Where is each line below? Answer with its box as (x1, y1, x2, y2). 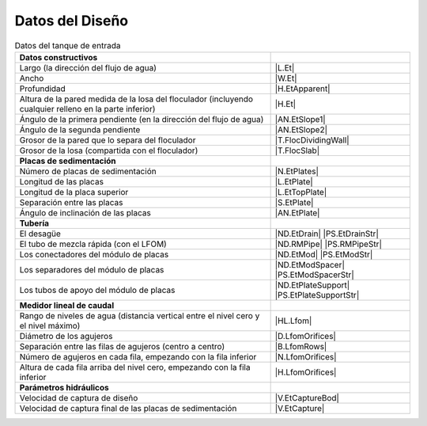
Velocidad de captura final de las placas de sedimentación (19, 402, 237, 413)
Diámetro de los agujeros (19, 330, 113, 341)
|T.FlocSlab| (274, 145, 320, 156)
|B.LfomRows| (274, 340, 327, 352)
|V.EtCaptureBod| (274, 392, 340, 403)
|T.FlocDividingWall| (274, 135, 350, 146)
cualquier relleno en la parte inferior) (19, 103, 156, 114)
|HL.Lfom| (274, 315, 312, 326)
